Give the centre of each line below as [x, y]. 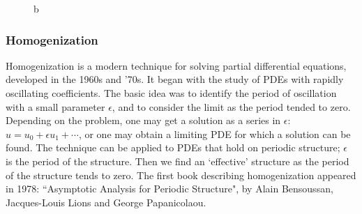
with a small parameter [55, 106]
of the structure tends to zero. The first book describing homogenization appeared [181, 175]
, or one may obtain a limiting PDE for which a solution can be [214, 133]
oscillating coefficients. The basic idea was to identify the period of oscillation [171, 93]
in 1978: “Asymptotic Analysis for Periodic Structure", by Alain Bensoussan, [169, 189]
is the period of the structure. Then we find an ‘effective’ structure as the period [178, 161]
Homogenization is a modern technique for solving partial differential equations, [176, 65]
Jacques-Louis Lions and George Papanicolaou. [106, 202]
